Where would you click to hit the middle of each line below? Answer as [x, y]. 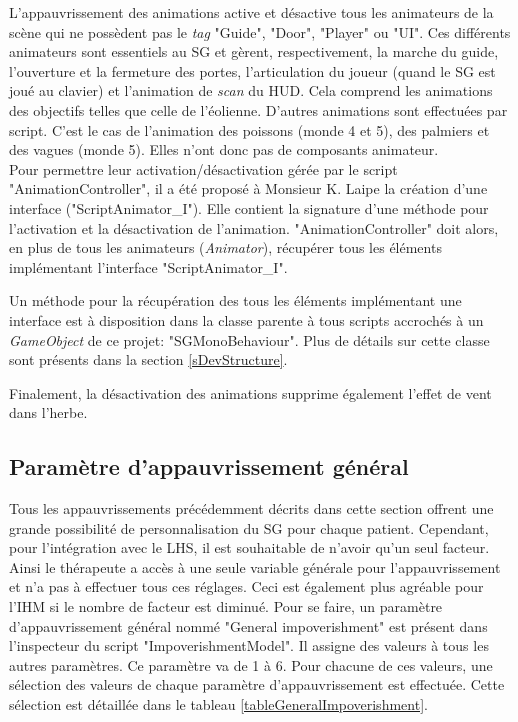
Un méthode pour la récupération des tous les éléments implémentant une [235, 300]
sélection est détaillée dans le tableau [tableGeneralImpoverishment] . [218, 704]
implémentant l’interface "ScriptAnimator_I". [148, 266]
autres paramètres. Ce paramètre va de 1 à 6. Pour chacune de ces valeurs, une [251, 664]
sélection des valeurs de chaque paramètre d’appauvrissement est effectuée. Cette [257, 684]
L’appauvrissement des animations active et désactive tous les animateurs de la [251, 12]
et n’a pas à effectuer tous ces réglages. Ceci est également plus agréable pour [246, 586]
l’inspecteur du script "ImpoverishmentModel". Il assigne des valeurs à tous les [249, 645]
